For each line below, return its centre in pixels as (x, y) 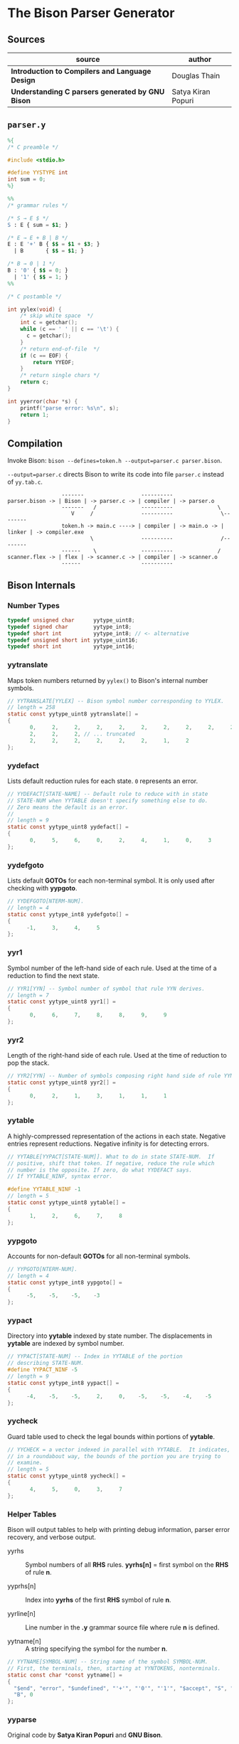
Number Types (34, 605)
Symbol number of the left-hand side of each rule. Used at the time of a (112, 968)
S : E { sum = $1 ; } (38, 225)
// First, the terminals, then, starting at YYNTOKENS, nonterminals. (114, 1668)
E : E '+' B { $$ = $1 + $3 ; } (54, 244)
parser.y (27, 125)
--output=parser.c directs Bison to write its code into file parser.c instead (116, 474)
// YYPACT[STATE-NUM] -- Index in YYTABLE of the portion (95, 1356)
